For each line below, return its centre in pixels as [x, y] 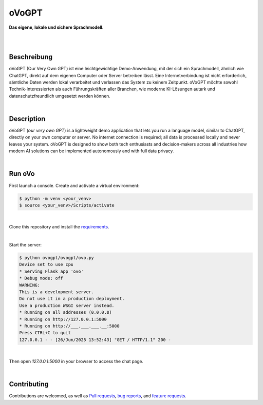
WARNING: [30, 285]
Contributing [29, 384]
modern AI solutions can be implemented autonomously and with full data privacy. [91, 151]
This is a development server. [57, 292]
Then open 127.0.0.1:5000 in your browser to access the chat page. [76, 362]
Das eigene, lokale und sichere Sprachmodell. [56, 27]
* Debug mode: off [41, 278]
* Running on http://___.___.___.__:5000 [69, 326]
